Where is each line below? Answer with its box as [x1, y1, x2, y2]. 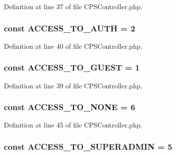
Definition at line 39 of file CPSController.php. [4, 80, 143, 90]
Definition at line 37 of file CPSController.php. [4, 1, 143, 11]
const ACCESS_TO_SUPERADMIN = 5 [4, 140, 173, 152]
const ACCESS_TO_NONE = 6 [4, 101, 135, 113]
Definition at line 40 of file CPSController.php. [4, 41, 143, 51]
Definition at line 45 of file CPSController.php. [4, 120, 143, 130]
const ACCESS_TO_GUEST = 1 [4, 61, 140, 73]
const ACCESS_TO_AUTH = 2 [4, 22, 135, 34]
